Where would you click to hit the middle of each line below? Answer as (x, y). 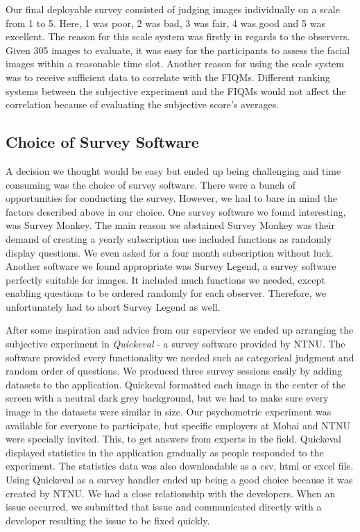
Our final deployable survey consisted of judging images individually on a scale (173, 9)
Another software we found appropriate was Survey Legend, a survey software (171, 266)
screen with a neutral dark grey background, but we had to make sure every (167, 398)
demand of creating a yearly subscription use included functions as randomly (169, 238)
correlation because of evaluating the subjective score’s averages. (143, 104)
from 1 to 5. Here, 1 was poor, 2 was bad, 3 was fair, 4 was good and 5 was (165, 23)
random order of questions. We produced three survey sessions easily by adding (174, 371)
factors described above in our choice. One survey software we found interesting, (176, 211)
